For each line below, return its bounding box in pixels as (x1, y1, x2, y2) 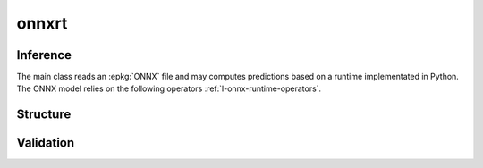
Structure (16, 107, 72, 122)
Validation (16, 135, 75, 151)
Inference (16, 47, 72, 63)
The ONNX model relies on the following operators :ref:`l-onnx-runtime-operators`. (16, 83, 322, 94)
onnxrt (16, 13, 68, 33)
